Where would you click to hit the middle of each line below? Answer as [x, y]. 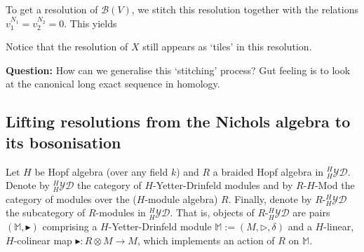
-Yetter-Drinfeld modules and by [223, 185]
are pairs [311, 212]
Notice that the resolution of [67, 47]
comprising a [70, 226]
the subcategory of [46, 212]
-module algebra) [181, 198]
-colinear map [43, 240]
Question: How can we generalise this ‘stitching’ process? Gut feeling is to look [178, 70]
